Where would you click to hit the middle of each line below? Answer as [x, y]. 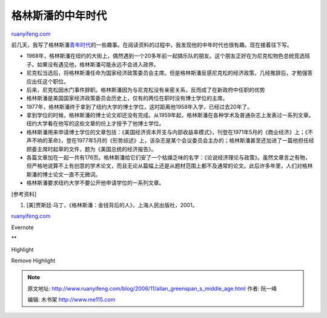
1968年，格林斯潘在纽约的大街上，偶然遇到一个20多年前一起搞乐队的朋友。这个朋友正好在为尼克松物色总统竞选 [166, 56]
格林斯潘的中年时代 [59, 16]
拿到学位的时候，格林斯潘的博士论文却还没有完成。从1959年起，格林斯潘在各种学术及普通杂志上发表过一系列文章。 [170, 115]
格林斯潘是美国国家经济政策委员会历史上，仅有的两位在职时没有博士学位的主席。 [127, 98]
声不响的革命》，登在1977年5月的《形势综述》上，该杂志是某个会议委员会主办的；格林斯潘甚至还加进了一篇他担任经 [170, 141]
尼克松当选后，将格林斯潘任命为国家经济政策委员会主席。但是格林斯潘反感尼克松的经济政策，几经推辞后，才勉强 [167, 73]
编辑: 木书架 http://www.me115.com [71, 300]
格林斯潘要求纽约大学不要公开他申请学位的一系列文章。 [95, 183]
